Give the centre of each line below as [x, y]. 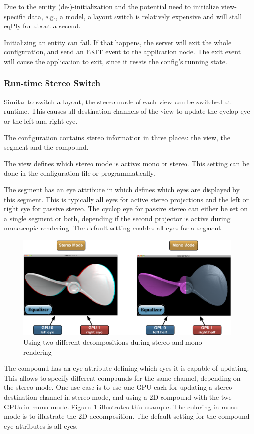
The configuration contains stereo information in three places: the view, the [117, 137]
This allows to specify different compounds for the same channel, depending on [122, 377]
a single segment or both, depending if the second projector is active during [117, 218]
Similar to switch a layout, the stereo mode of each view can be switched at [117, 101]
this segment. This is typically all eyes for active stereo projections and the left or [126, 199]
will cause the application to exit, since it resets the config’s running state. [115, 61]
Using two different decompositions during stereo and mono [113, 342]
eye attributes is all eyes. [41, 425]
